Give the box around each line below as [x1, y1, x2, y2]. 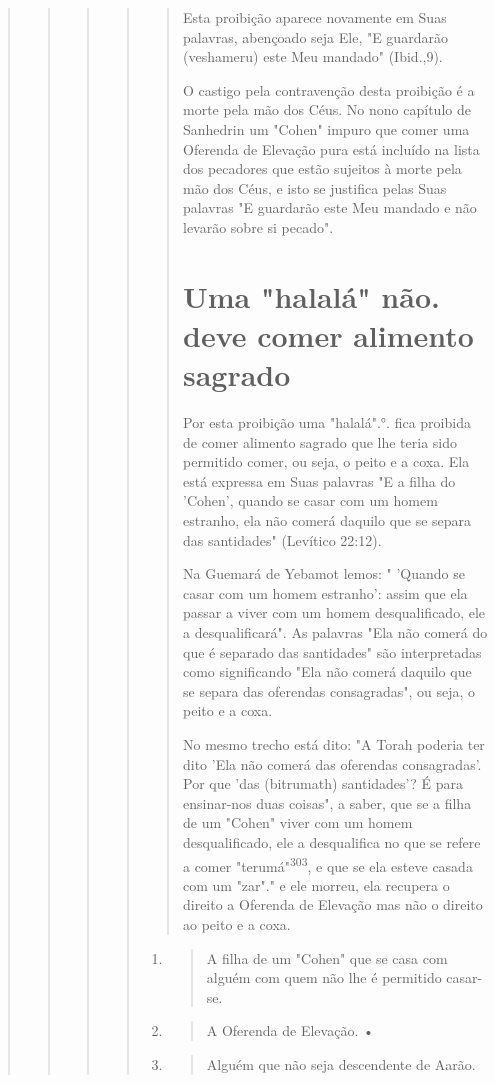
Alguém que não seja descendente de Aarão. [206, 1053, 476, 1074]
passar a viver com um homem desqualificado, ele [182, 602, 486, 623]
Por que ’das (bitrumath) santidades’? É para [182, 773, 463, 794]
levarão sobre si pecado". [182, 216, 334, 237]
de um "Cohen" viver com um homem [182, 812, 413, 833]
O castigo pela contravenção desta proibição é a [182, 79, 475, 100]
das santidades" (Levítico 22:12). [182, 529, 382, 550]
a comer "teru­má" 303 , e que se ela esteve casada [182, 852, 473, 876]
